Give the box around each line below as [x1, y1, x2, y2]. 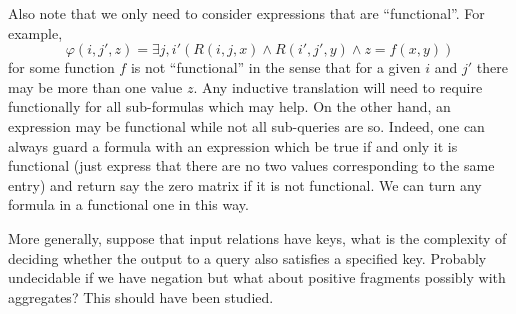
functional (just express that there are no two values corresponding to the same [8, 155, 495, 176]
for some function [8, 57, 115, 78]
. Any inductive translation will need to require [193, 76, 483, 97]
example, [8, 22, 63, 43]
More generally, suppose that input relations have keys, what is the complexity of [8, 227, 507, 248]
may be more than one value [8, 76, 183, 97]
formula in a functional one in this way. [8, 194, 249, 215]
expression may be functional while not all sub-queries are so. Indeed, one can [8, 115, 485, 136]
